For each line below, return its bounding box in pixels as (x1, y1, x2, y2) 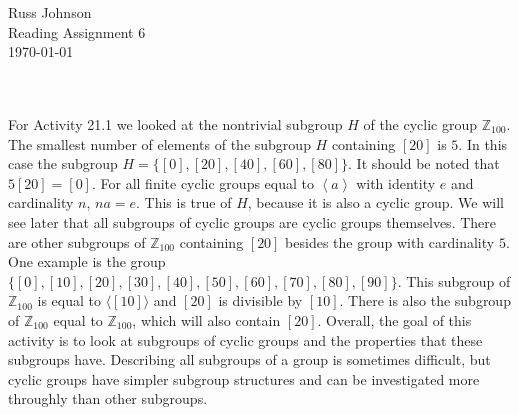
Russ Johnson (8, 2, 92, 22)
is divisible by (218, 290, 303, 311)
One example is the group (8, 251, 166, 272)
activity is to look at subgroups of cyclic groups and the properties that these (8, 329, 483, 350)
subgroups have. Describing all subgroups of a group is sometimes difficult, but (8, 349, 491, 370)
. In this (458, 133, 508, 154)
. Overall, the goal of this (317, 309, 472, 330)
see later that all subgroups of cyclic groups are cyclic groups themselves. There (8, 211, 496, 232)
